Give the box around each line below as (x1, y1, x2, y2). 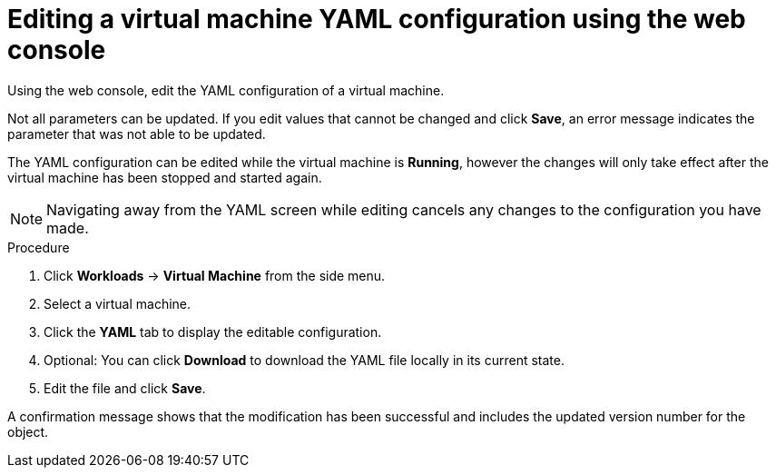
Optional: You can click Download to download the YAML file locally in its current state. (44, 351, 565, 368)
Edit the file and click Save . (44, 380, 206, 396)
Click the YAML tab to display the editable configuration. (44, 323, 382, 340)
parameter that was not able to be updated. (7, 125, 266, 142)
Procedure (7, 239, 70, 255)
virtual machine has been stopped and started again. (7, 169, 322, 185)
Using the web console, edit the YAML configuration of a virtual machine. (7, 82, 445, 98)
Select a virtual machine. (44, 295, 192, 312)
